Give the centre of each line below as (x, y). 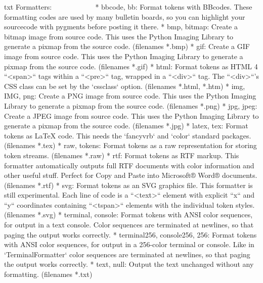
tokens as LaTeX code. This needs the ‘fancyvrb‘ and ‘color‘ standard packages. (128, 135)
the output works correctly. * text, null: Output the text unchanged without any (129, 264)
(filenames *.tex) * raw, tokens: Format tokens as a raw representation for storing (130, 145)
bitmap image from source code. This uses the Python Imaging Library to (119, 36)
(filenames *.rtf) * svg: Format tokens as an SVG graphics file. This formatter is (128, 185)
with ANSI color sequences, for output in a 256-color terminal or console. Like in (129, 244)
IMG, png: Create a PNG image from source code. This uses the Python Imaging (130, 96)
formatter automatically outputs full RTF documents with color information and (129, 165)
